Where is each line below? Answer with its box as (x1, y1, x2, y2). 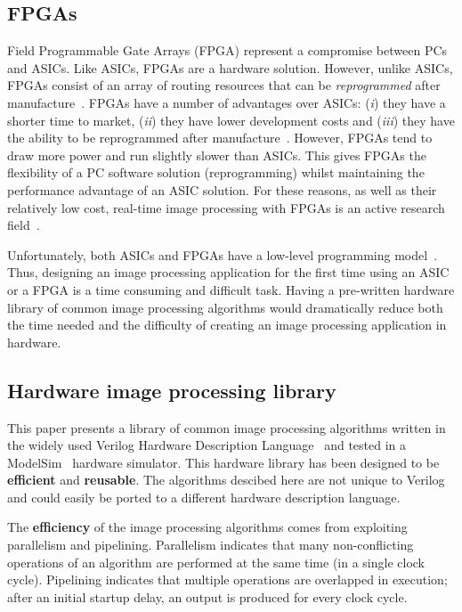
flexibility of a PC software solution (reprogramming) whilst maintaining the (7, 163, 425, 182)
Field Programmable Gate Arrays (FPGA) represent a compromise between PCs (7, 41, 448, 60)
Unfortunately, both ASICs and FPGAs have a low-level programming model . (7, 245, 438, 264)
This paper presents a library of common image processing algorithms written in (7, 418, 446, 437)
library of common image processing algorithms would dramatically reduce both (7, 298, 443, 316)
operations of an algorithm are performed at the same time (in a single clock (7, 552, 426, 571)
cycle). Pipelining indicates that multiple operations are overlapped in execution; (7, 570, 448, 589)
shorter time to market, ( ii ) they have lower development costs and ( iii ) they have (7, 110, 455, 129)
